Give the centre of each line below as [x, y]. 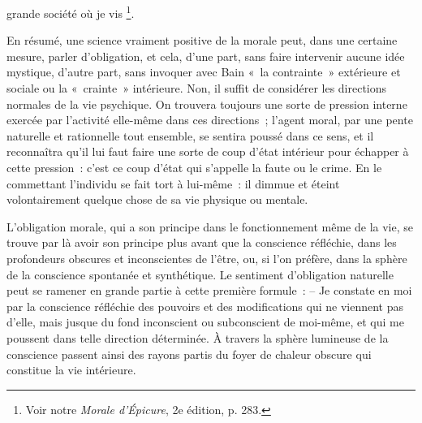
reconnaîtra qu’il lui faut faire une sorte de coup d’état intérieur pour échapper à [208, 151]
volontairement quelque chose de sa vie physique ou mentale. [157, 199]
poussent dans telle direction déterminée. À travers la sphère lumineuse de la [198, 337]
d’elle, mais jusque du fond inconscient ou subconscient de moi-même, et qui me [205, 322]
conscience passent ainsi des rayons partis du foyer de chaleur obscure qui [189, 354]
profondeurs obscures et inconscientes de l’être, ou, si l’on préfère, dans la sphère [207, 258]
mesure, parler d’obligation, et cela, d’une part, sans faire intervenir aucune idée [206, 56]
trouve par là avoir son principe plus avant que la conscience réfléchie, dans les [202, 242]
